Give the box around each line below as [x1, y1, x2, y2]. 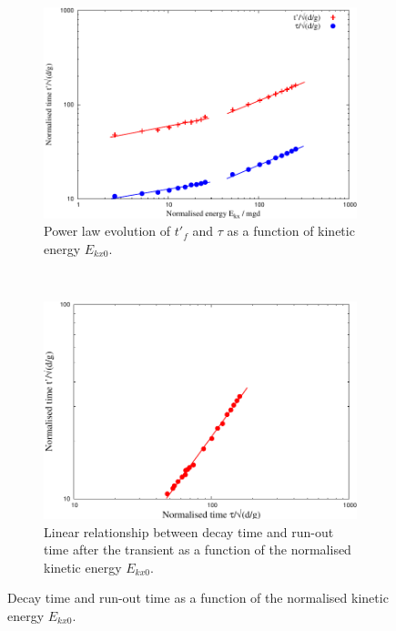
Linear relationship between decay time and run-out [44, 522, 334, 541]
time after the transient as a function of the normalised [44, 540, 351, 559]
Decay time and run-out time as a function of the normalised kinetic [7, 588, 389, 607]
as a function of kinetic [227, 221, 355, 240]
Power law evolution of [44, 221, 171, 240]
